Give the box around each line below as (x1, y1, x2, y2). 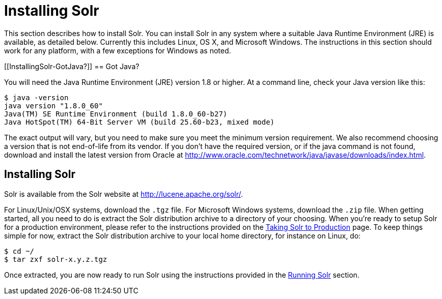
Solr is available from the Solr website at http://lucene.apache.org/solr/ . (4, 189, 243, 198)
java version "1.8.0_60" (4, 101, 103, 110)
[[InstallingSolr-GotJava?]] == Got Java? (4, 62, 140, 71)
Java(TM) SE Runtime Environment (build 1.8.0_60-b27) (4, 109, 228, 118)
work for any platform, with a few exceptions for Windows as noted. (4, 46, 231, 55)
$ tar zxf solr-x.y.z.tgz (4, 255, 107, 263)
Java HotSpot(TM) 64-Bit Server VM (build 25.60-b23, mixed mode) (4, 117, 275, 126)
